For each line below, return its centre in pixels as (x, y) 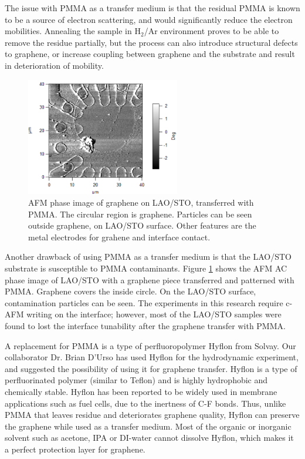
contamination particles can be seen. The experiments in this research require (144, 302)
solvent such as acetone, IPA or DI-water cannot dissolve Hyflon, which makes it (149, 438)
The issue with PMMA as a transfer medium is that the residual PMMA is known (152, 8)
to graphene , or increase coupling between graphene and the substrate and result (150, 54)
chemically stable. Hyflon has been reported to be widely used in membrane (141, 391)
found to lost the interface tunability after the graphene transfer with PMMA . (145, 326)
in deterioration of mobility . (54, 65)
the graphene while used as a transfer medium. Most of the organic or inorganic (148, 426)
